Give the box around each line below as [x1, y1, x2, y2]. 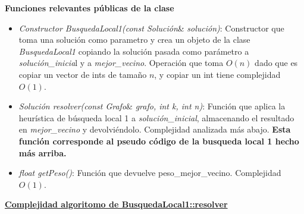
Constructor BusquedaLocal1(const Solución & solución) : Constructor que [18, 21, 284, 34]
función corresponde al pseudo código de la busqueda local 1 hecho [18, 134, 299, 147]
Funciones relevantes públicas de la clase [5, 2, 174, 14]
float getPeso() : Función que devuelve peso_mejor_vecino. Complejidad [18, 166, 281, 179]
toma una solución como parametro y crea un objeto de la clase [18, 33, 250, 46]
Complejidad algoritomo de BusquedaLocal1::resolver [5, 198, 228, 210]
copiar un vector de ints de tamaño [18, 68, 147, 80]
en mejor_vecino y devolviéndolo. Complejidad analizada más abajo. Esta [18, 123, 291, 136]
